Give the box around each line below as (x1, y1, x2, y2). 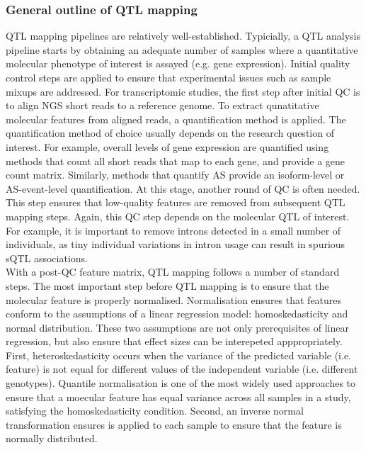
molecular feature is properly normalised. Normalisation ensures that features (6, 292, 342, 307)
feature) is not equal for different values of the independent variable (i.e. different (6, 361, 358, 376)
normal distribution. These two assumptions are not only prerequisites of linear (6, 320, 349, 334)
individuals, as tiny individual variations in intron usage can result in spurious (6, 237, 345, 252)
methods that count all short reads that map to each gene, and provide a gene (6, 153, 345, 168)
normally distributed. (6, 431, 98, 446)
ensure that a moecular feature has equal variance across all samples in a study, (6, 389, 351, 404)
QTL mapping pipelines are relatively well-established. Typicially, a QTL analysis (6, 28, 360, 43)
